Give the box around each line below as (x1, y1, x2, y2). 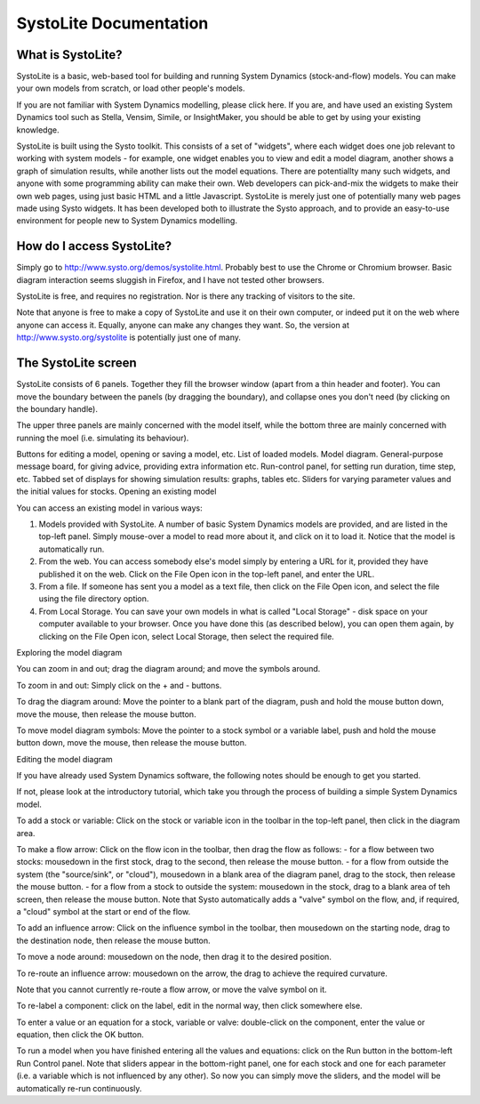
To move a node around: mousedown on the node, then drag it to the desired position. (16, 952, 332, 963)
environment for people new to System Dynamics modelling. (16, 215, 237, 226)
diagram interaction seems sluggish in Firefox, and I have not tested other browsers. (16, 274, 324, 285)
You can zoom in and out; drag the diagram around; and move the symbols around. (16, 664, 321, 674)
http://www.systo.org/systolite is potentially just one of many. (16, 332, 242, 342)
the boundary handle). (16, 403, 98, 414)
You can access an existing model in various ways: (16, 503, 204, 513)
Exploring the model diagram (16, 647, 123, 657)
